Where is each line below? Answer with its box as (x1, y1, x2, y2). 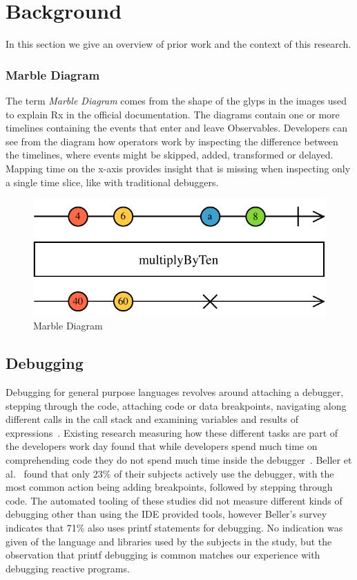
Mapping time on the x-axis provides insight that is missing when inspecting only (6, 161, 351, 175)
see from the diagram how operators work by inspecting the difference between (6, 134, 338, 148)
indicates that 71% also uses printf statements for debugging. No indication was (6, 520, 343, 535)
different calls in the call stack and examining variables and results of (6, 412, 298, 426)
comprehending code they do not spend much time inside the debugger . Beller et (6, 453, 352, 467)
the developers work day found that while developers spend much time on (6, 439, 318, 453)
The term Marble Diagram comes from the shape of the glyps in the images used (6, 93, 347, 107)
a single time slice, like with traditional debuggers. (6, 174, 219, 189)
